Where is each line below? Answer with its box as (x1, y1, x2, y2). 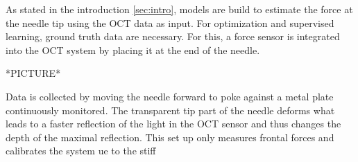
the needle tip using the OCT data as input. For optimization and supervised (6, 15, 334, 30)
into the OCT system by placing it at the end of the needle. (6, 42, 260, 57)
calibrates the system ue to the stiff (6, 143, 156, 158)
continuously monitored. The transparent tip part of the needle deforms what (6, 102, 335, 117)
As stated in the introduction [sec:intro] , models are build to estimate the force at (6, 2, 353, 16)
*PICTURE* (6, 66, 61, 80)
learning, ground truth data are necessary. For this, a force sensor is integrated (6, 29, 340, 44)
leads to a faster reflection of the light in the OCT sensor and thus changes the (6, 116, 341, 131)
